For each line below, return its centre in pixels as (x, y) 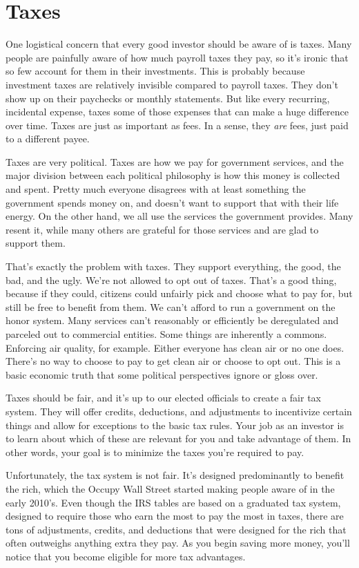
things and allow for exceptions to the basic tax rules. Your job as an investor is (175, 425)
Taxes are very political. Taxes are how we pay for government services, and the (175, 161)
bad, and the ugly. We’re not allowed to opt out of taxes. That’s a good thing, (171, 280)
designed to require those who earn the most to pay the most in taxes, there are (175, 516)
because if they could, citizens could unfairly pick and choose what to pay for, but (179, 293)
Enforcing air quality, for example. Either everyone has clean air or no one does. (175, 347)
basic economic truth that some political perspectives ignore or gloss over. (162, 374)
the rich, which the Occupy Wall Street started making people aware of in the (170, 488)
